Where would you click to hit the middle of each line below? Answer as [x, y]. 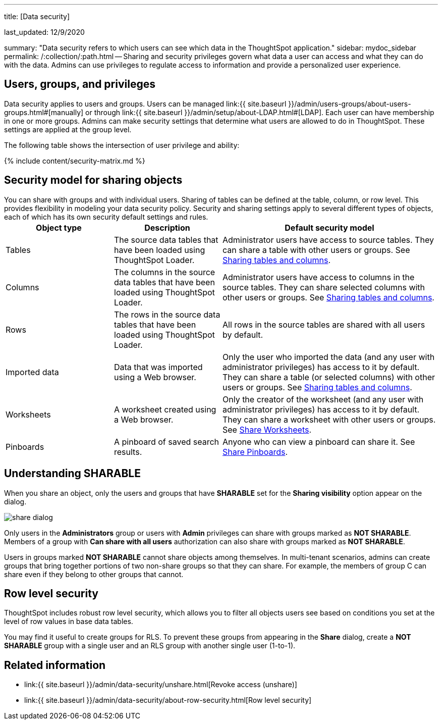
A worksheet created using [165, 409]
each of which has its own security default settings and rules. [106, 217]
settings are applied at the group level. [68, 129]
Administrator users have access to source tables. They [328, 240]
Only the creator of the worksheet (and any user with [323, 399]
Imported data [32, 372]
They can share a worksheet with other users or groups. [329, 419]
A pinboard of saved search [167, 442]
